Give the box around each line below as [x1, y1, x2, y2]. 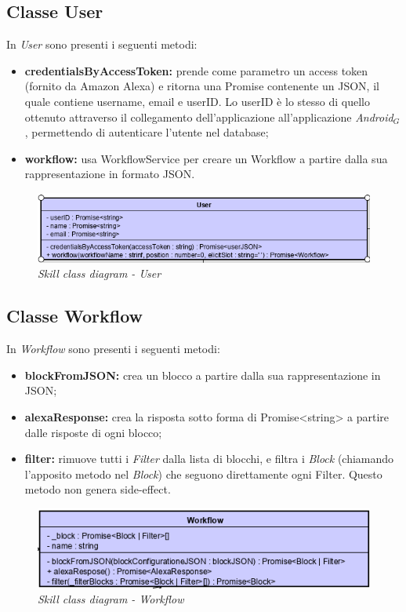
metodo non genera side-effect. [24, 481, 171, 497]
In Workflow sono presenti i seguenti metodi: [6, 341, 220, 357]
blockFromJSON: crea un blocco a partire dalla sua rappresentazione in [24, 366, 381, 383]
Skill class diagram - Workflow [38, 591, 184, 607]
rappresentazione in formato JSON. [24, 166, 195, 182]
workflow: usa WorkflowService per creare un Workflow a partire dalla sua [24, 150, 388, 166]
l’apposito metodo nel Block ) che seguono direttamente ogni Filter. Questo [24, 465, 382, 482]
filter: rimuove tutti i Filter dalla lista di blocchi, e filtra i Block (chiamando [24, 450, 394, 467]
